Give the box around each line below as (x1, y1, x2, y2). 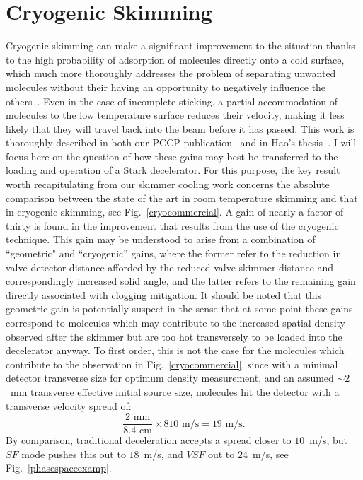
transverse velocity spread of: (6, 398, 132, 413)
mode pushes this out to (21, 446, 126, 461)
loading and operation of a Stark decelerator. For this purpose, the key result (6, 163, 340, 177)
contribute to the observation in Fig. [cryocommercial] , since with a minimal (6, 356, 338, 371)
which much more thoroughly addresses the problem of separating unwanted (6, 66, 336, 81)
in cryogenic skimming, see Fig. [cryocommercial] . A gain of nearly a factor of (6, 204, 344, 219)
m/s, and (144, 446, 183, 461)
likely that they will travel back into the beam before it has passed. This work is (6, 121, 355, 136)
